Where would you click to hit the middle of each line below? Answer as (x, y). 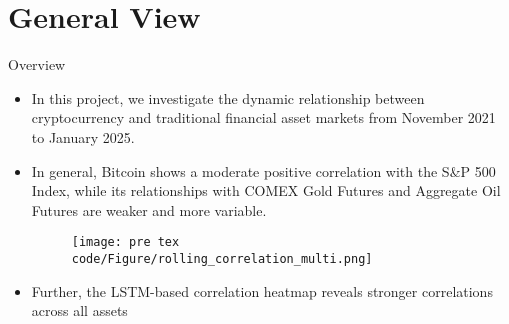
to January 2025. (83, 136)
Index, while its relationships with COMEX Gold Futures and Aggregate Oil (266, 190)
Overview (37, 64)
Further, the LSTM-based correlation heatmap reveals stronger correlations (262, 290)
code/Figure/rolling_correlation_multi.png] (222, 258)
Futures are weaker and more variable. (149, 209)
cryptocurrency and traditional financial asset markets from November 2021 (263, 117)
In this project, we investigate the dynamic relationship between (228, 97)
